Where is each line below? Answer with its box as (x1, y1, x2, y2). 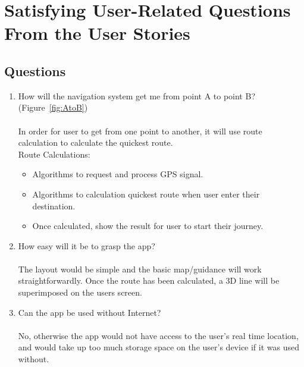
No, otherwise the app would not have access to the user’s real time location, (18, 329, 299, 341)
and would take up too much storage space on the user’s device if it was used (18, 341, 300, 353)
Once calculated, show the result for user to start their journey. (32, 219, 264, 232)
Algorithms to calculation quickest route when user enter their (32, 187, 260, 200)
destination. (32, 199, 76, 212)
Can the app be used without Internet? (18, 306, 161, 318)
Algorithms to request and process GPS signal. (32, 168, 203, 180)
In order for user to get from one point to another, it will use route (18, 124, 262, 137)
